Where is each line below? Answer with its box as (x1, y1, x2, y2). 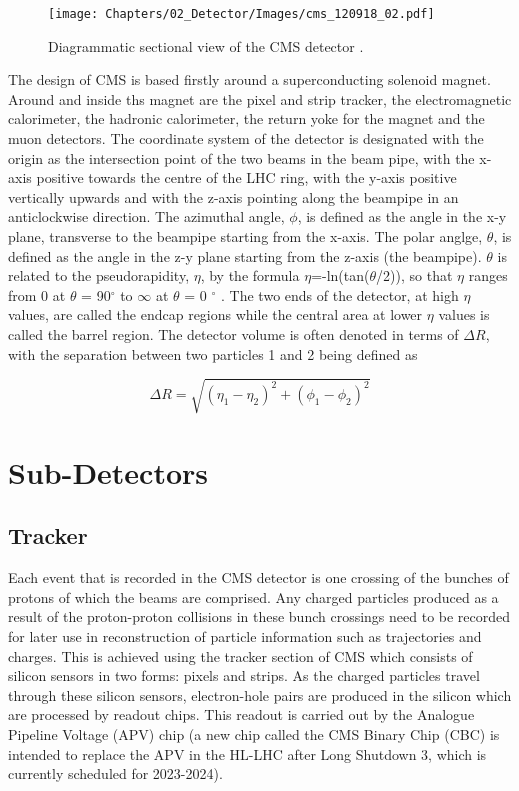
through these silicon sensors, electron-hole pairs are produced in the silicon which (8, 684, 512, 705)
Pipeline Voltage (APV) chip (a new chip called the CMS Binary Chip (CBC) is (8, 724, 500, 745)
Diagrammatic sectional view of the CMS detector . (48, 35, 364, 56)
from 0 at (8, 284, 66, 305)
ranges (468, 265, 508, 286)
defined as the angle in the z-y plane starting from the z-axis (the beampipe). (8, 245, 482, 266)
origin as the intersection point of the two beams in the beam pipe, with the (8, 147, 475, 168)
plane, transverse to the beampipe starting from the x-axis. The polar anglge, (8, 226, 483, 246)
